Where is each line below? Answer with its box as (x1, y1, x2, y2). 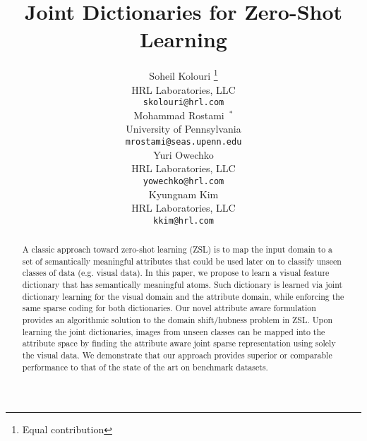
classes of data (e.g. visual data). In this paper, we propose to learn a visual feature (22, 267, 330, 279)
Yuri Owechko (153, 147, 214, 162)
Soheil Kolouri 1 (149, 66, 218, 83)
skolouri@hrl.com (143, 97, 224, 108)
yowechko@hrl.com (143, 176, 224, 186)
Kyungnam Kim (148, 186, 219, 201)
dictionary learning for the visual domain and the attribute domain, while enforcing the (22, 290, 344, 302)
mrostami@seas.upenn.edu (125, 137, 242, 147)
